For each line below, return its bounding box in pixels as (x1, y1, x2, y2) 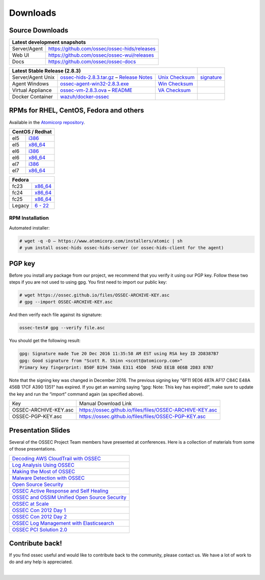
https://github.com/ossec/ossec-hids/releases (48, 45, 156, 52)
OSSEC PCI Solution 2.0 (12, 526, 67, 533)
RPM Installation (9, 215, 49, 222)
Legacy (12, 202, 29, 209)
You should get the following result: (9, 338, 81, 344)
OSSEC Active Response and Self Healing (12, 487, 109, 494)
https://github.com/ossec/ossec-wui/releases (48, 52, 154, 59)
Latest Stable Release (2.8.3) (12, 67, 81, 74)
